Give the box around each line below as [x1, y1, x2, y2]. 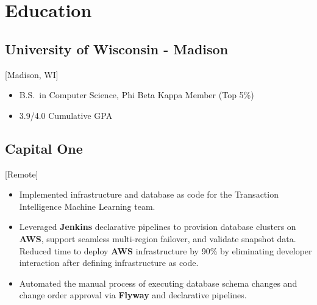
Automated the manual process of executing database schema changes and [19, 276, 297, 289]
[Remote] [5, 167, 38, 180]
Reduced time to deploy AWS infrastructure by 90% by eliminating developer [19, 244, 312, 257]
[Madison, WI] [5, 68, 59, 81]
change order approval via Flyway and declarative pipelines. [19, 289, 247, 301]
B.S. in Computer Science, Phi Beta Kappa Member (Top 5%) [19, 88, 254, 101]
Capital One [5, 138, 83, 157]
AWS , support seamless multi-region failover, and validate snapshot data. [19, 232, 296, 245]
